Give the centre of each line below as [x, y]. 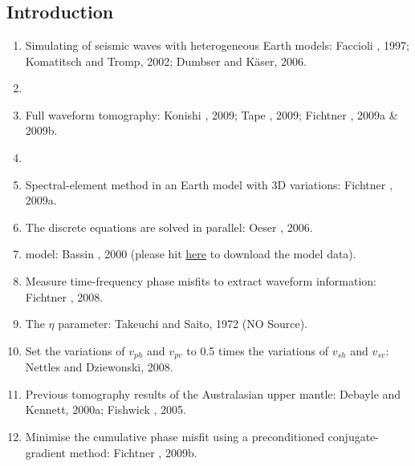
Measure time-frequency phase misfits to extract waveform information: [201, 280]
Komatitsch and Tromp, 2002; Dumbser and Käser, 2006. [166, 61]
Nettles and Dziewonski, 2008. [99, 367]
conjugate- [353, 436]
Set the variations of [75, 350]
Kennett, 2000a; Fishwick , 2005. [106, 409]
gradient [46, 452]
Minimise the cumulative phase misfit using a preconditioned [175, 436]
